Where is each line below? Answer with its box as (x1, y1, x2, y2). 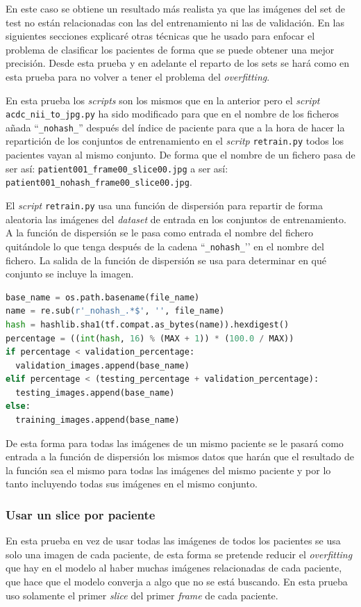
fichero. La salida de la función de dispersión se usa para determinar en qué (6, 252, 326, 267)
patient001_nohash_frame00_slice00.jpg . (6, 175, 192, 189)
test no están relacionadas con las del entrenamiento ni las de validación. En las (6, 15, 344, 29)
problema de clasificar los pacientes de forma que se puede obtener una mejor (6, 42, 335, 56)
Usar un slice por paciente (6, 505, 156, 523)
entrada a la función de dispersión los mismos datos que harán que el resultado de (6, 449, 354, 464)
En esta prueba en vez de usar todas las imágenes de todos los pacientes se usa (6, 533, 341, 548)
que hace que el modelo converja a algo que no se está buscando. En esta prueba (6, 574, 348, 589)
